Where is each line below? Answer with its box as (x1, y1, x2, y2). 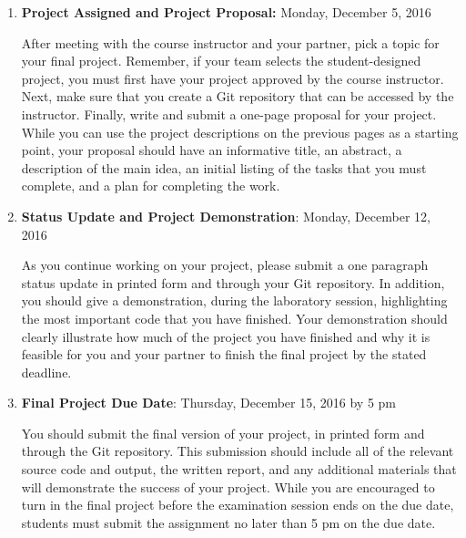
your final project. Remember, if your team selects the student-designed (21, 51, 421, 70)
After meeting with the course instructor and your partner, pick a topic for (21, 33, 440, 52)
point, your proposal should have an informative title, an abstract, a (21, 140, 402, 160)
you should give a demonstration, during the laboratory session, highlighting (21, 291, 448, 310)
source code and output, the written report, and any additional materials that (21, 460, 457, 479)
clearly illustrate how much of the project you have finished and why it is (21, 326, 431, 346)
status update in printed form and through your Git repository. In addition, (21, 273, 445, 292)
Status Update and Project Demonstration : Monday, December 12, (21, 206, 431, 225)
